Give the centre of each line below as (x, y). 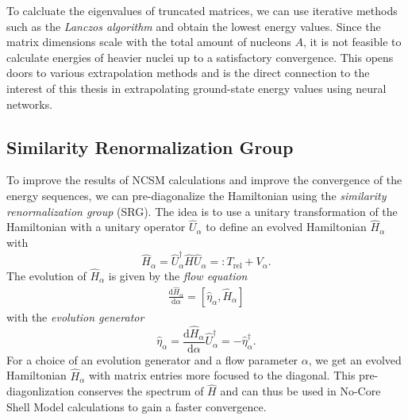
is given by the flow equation (178, 275)
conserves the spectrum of (141, 391)
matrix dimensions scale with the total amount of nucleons (149, 42)
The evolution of (46, 275)
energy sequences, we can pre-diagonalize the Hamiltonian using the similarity (196, 195)
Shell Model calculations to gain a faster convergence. (137, 406)
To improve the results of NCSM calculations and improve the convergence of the (204, 180)
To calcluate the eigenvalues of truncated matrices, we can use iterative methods (202, 10)
